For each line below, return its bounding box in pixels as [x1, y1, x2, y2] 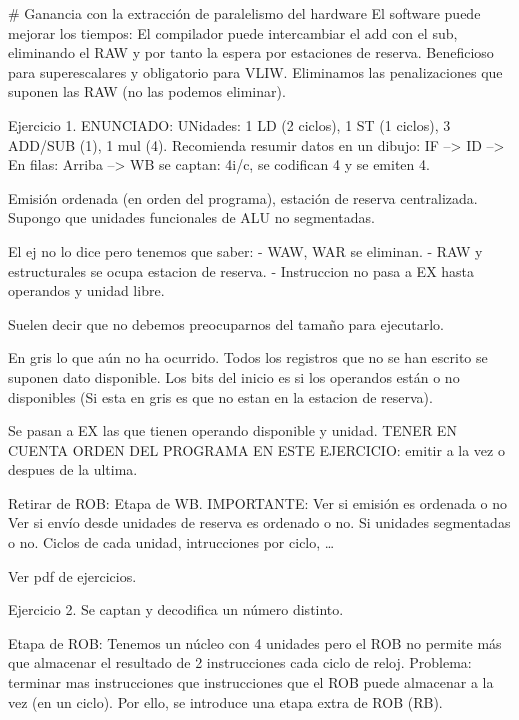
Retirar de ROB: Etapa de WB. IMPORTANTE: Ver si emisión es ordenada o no [8, 492, 507, 513]
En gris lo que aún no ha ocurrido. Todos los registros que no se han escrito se [8, 347, 488, 368]
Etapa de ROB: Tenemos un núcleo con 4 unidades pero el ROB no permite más [8, 632, 502, 653]
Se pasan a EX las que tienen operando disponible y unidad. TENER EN [8, 420, 457, 441]
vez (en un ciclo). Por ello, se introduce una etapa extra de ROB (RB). [8, 691, 443, 712]
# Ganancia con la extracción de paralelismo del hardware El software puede [8, 3, 481, 23]
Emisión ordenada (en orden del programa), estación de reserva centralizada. [8, 187, 478, 208]
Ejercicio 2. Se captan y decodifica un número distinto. [8, 599, 344, 620]
